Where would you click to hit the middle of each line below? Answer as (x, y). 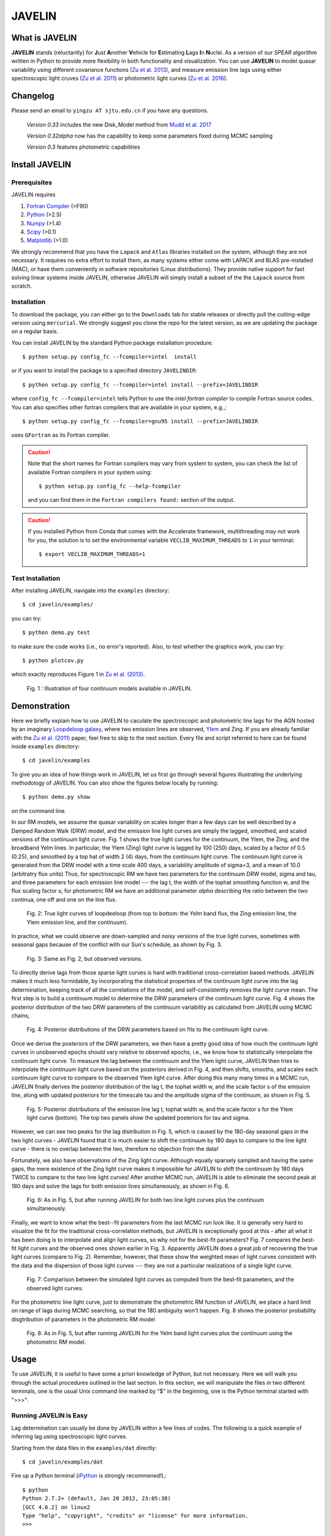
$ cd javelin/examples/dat (63, 1462)
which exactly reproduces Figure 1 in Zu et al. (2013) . (78, 674)
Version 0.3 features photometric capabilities (83, 147)
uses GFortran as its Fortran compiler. (61, 435)
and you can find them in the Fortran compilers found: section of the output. (131, 500)
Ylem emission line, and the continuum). (77, 922)
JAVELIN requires (33, 195)
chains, (21, 1016)
